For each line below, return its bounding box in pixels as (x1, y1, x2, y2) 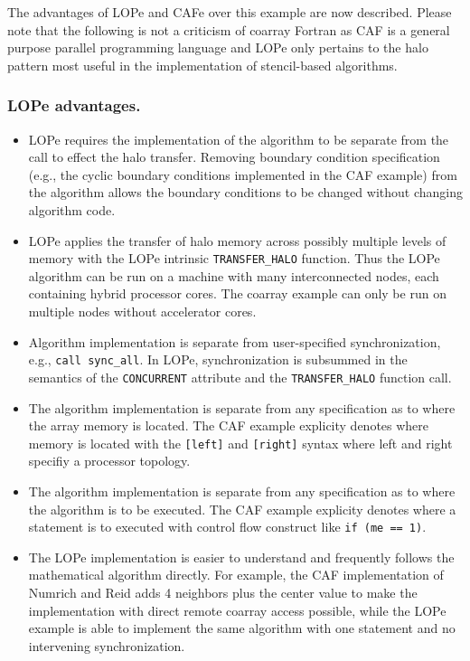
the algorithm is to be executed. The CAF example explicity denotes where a (28, 499, 456, 518)
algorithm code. (28, 200, 116, 219)
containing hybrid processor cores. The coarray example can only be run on (28, 284, 446, 303)
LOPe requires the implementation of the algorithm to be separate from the (28, 129, 449, 148)
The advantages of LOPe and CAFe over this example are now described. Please (7, 3, 452, 21)
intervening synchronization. (28, 636, 185, 655)
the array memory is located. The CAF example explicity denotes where (28, 416, 429, 435)
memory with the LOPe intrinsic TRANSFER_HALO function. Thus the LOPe (28, 249, 440, 268)
